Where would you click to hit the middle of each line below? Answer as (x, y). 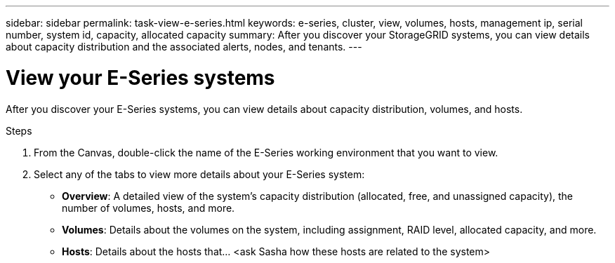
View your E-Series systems (140, 77)
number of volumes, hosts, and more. (148, 208)
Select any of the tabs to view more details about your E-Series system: (199, 174)
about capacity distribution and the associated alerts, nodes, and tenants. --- (184, 47)
